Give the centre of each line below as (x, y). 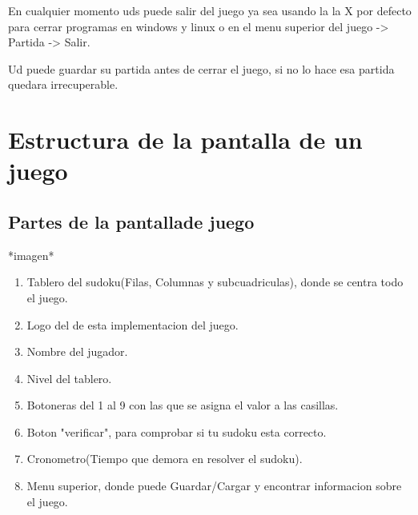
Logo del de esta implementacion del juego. (133, 324)
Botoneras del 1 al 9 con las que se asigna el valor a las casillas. (183, 405)
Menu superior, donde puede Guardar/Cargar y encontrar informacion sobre (214, 486)
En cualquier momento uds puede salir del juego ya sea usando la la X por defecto (210, 10)
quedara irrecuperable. (63, 84)
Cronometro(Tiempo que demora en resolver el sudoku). (165, 459)
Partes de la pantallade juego (131, 221)
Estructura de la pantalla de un (185, 140)
